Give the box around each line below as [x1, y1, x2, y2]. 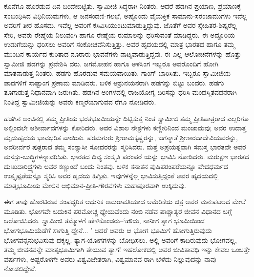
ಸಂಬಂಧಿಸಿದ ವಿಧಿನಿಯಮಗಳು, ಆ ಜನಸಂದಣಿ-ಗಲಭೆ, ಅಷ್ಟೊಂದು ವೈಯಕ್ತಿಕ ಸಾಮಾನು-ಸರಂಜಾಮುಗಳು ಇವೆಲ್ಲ [4, 10, 247, 21]
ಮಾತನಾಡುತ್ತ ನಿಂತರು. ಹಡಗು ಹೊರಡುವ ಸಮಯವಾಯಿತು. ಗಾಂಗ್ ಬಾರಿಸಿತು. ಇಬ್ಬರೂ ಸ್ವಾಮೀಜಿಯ [4, 68, 231, 78]
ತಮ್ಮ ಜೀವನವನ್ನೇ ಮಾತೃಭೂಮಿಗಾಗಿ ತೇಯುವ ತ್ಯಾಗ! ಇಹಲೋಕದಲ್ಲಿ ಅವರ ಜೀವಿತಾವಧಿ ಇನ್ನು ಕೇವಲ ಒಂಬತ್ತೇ [4, 244, 250, 255]
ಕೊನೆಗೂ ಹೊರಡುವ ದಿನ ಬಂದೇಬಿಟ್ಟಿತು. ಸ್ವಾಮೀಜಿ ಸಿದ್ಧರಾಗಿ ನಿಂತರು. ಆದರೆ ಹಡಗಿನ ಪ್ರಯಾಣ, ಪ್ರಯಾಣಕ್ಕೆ [4, 1, 241, 11]
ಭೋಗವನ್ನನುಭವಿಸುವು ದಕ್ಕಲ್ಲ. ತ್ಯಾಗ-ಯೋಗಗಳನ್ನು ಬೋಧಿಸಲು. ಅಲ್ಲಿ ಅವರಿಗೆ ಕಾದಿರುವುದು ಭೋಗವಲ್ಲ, [4, 234, 237, 245]
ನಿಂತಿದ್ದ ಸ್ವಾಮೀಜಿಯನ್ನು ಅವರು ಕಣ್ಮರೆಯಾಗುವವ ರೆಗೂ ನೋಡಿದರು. [4, 96, 156, 107]
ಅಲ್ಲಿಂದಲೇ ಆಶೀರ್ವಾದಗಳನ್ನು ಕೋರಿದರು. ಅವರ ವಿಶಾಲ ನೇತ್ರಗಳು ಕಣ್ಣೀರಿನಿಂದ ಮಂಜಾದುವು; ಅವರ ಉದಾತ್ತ [4, 123, 246, 133]
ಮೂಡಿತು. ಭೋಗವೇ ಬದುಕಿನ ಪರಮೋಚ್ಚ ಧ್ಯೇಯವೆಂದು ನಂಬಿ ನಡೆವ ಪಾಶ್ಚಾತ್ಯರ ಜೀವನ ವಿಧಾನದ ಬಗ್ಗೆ [4, 206, 232, 216]
